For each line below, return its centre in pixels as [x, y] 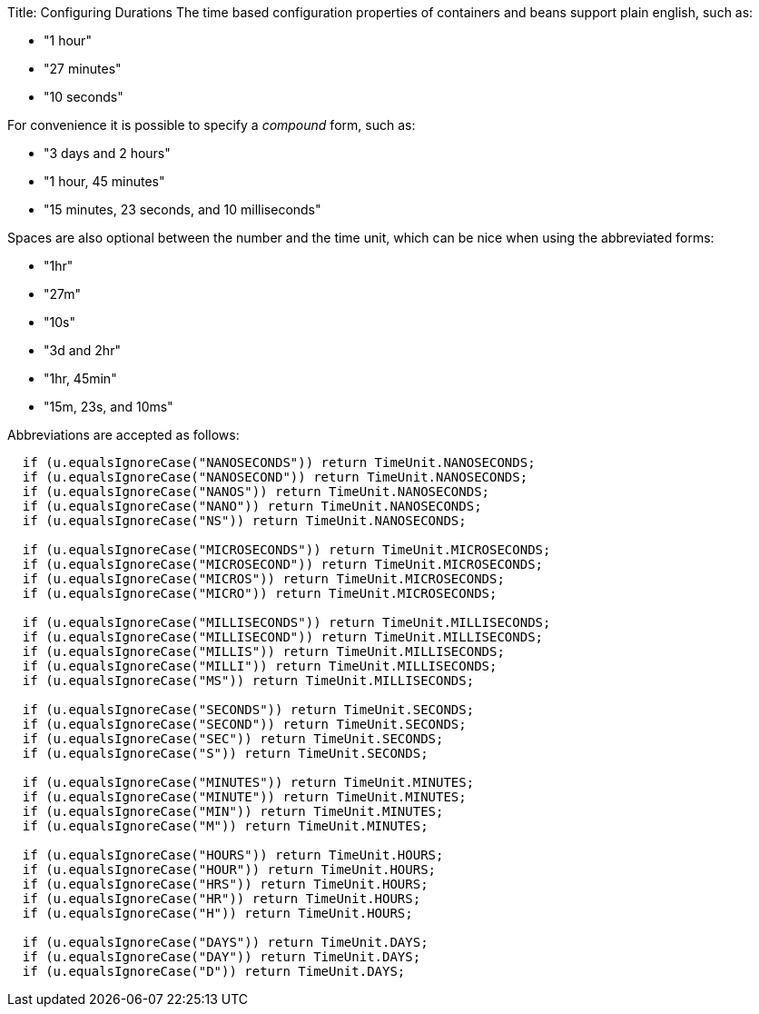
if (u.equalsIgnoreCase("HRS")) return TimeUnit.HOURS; [225, 884]
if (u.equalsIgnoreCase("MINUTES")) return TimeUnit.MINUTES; [248, 782]
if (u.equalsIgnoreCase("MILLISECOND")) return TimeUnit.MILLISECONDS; [283, 637]
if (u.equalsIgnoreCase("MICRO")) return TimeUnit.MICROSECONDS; [260, 593]
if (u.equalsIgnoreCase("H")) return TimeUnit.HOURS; [217, 913]
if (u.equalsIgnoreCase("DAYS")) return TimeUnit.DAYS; [225, 942]
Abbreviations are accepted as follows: [123, 435]
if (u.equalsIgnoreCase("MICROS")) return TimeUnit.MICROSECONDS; [263, 579]
